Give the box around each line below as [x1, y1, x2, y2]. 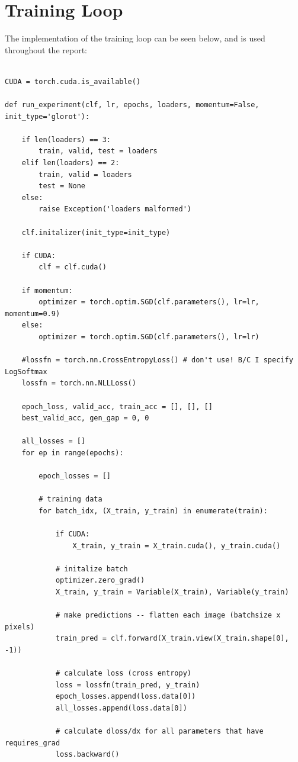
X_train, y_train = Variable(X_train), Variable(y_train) [55, 588, 289, 597]
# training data [39, 495, 102, 504]
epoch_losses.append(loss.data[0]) [55, 692, 196, 701]
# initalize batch [55, 564, 128, 573]
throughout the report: [5, 43, 87, 56]
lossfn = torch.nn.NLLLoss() [21, 379, 136, 388]
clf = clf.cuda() [39, 263, 107, 272]
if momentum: [21, 286, 73, 295]
